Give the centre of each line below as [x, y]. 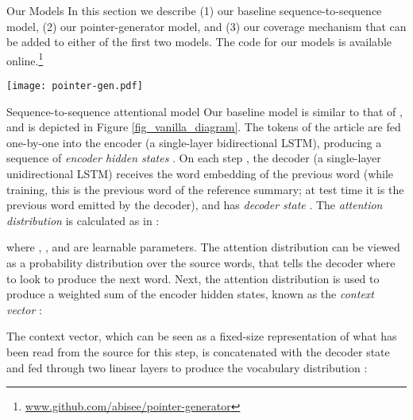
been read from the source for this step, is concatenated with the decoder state [198, 352]
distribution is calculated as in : [83, 220]
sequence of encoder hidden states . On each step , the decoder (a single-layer [194, 158]
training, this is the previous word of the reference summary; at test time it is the [205, 189]
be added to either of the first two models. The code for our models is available [199, 42]
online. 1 [25, 59]
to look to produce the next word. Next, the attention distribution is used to [193, 278]
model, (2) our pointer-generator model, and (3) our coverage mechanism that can [206, 26]
